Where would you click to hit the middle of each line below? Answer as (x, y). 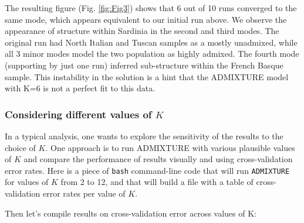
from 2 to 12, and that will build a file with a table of (157, 182)
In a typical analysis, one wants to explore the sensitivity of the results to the (144, 135)
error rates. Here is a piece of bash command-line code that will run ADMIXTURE (147, 170)
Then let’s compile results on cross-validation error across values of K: (131, 213)
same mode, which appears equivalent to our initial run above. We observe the (146, 19)
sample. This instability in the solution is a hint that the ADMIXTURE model (147, 76)
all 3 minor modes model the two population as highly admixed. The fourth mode (152, 54)
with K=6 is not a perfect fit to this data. (80, 88)
